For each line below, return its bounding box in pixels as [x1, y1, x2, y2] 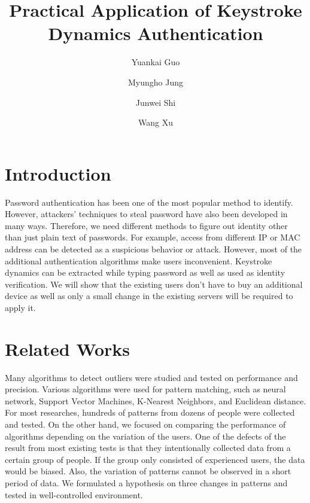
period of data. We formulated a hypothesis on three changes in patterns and [5, 477, 288, 489]
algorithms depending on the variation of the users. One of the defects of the [5, 429, 286, 442]
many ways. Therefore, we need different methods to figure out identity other [5, 219, 288, 231]
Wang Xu [138, 116, 173, 129]
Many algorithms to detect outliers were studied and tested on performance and [5, 371, 298, 383]
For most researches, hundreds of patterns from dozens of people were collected [5, 406, 295, 419]
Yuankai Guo [131, 56, 180, 68]
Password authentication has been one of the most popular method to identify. [5, 196, 293, 208]
